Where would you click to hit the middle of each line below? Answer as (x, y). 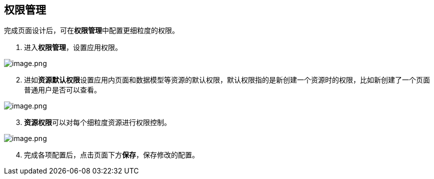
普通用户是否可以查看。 (62, 90)
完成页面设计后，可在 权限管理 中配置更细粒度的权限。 (91, 30)
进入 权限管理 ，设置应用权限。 (73, 47)
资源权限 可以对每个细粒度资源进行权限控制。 (97, 122)
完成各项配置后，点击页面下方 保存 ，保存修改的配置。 (111, 155)
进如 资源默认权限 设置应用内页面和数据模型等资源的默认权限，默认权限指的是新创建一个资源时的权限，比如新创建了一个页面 (227, 80)
